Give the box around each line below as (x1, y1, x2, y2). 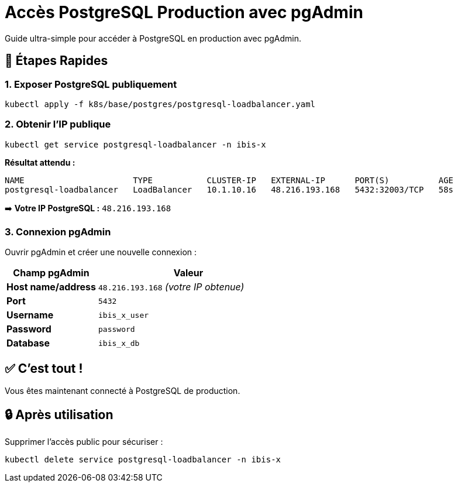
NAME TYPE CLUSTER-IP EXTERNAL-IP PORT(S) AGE (5, 175, 454, 185)
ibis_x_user (98, 310, 149, 320)
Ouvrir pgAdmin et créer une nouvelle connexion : (5, 247, 197, 258)
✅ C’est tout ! (5, 361, 83, 376)
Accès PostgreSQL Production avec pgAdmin (5, 2, 363, 22)
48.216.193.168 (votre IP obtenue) (98, 281, 245, 293)
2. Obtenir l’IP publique (5, 118, 111, 131)
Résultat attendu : (5, 157, 75, 167)
